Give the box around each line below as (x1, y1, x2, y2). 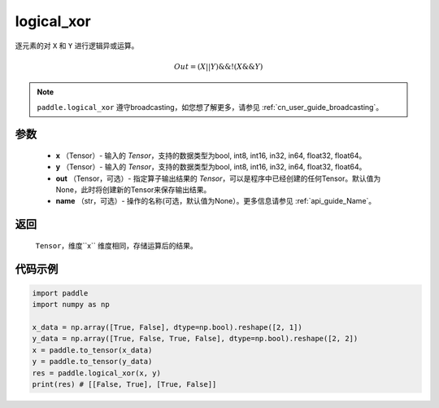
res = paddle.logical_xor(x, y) (32, 368, 162, 378)
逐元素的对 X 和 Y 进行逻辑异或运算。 (15, 41, 139, 50)
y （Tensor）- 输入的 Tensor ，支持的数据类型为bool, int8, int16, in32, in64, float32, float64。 (55, 162, 367, 172)
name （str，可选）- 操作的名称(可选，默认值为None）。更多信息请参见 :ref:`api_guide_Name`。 (55, 196, 376, 206)
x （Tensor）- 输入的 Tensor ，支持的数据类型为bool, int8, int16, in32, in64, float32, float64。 (55, 151, 367, 160)
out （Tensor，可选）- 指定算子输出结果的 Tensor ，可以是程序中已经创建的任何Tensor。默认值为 (55, 173, 381, 183)
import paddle (32, 288, 89, 297)
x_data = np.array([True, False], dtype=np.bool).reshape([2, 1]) (32, 322, 302, 332)
